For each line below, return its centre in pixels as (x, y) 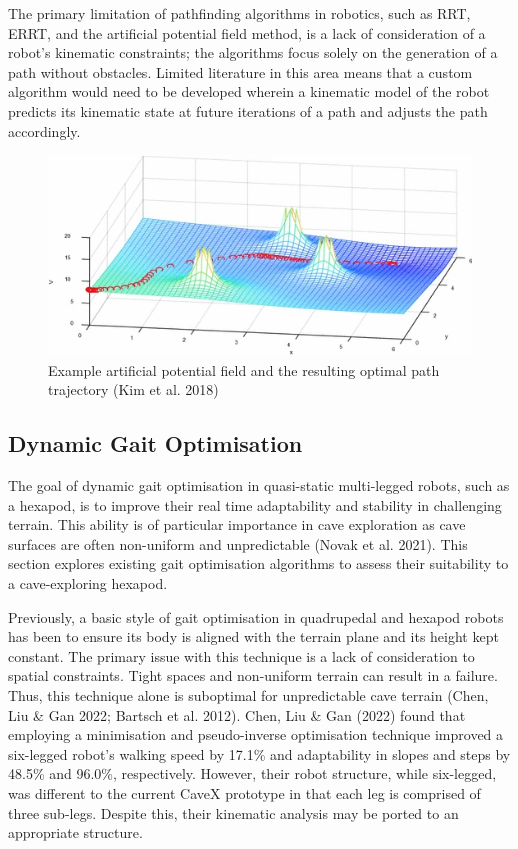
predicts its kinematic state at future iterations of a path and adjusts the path (248, 110)
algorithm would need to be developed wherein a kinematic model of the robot (249, 91)
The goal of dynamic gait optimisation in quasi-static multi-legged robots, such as (259, 485)
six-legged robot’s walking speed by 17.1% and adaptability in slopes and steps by (259, 753)
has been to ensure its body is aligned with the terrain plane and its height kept (253, 636)
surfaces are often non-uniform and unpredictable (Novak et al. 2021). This (238, 543)
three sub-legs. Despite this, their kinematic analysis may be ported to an (233, 812)
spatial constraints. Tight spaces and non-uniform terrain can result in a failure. (253, 675)
